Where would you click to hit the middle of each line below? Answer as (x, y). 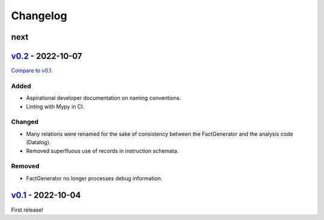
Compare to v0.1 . (32, 71)
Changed (25, 122)
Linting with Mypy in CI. (55, 106)
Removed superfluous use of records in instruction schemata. (103, 151)
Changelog (39, 16)
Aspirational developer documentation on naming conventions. (103, 98)
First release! (27, 210)
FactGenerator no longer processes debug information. (94, 178)
